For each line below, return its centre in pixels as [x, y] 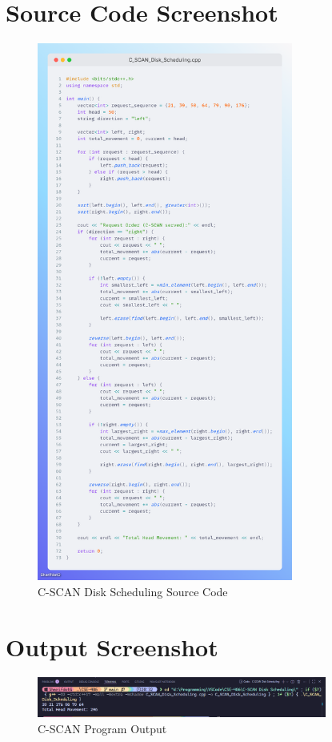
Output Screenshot [112, 646]
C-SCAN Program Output [102, 728]
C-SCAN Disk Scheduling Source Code [133, 591]
